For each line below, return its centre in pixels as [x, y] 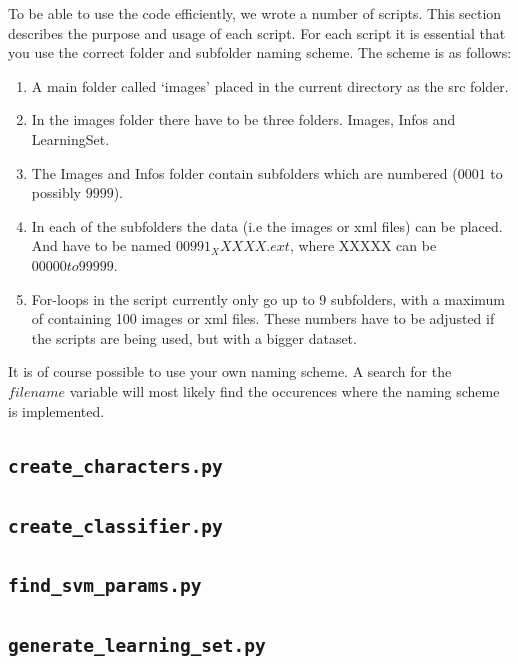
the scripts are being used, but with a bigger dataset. [194, 337]
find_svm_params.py [105, 586]
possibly [56, 192]
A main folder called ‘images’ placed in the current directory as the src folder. [270, 85]
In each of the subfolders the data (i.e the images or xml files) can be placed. [267, 225]
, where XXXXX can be [363, 245]
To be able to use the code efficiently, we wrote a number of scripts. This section [255, 13]
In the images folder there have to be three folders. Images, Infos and [243, 119]
